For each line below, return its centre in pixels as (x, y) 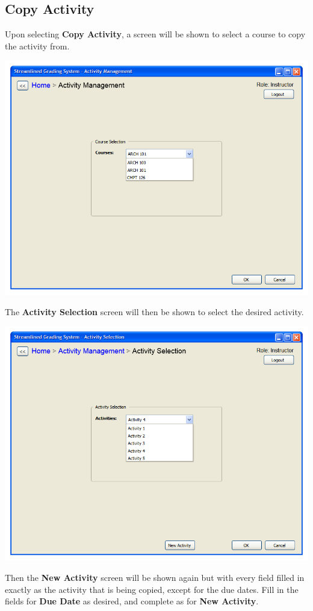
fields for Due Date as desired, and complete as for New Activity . (132, 601)
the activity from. (37, 45)
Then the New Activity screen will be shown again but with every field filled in (155, 577)
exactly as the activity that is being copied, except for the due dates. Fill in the (152, 589)
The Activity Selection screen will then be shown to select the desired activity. (154, 311)
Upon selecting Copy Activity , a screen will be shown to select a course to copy (155, 34)
